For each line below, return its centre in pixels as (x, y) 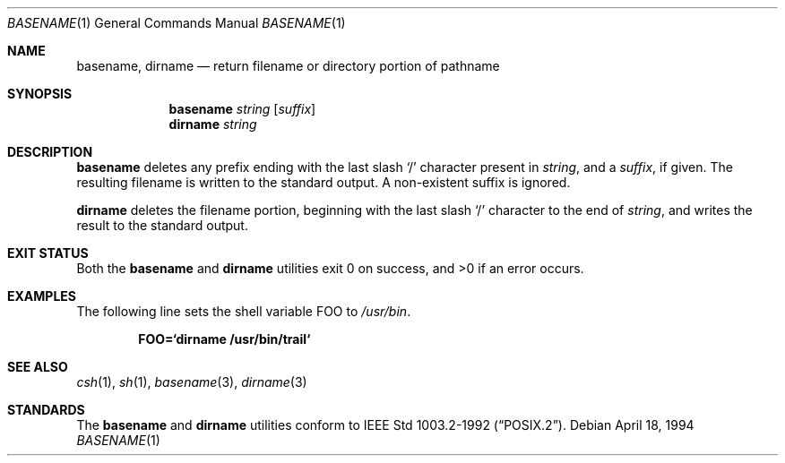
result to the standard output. (162, 225)
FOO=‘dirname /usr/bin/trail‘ (224, 339)
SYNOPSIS (40, 94)
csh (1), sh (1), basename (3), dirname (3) (192, 382)
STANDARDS (46, 410)
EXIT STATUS (48, 253)
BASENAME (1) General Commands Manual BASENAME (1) (177, 23)
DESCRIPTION (50, 152)
